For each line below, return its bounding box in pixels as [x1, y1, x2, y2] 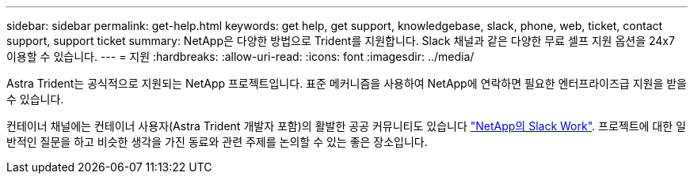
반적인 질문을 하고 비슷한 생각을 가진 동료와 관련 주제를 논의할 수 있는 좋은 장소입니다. [6, 135, 428, 148]
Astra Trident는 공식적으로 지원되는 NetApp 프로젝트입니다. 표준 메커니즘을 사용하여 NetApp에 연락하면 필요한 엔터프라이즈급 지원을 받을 [6, 77, 687, 90]
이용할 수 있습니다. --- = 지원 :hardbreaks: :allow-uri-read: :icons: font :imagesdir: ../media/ [6, 50, 475, 63]
